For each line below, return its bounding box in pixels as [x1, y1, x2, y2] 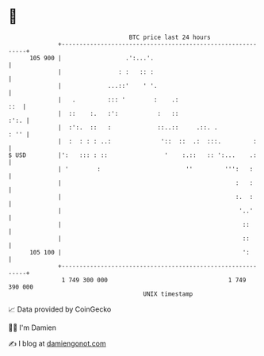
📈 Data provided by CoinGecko [8, 304, 112, 314]
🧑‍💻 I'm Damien [8, 323, 57, 332]
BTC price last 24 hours [128, 33, 212, 41]
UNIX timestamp [143, 289, 193, 298]
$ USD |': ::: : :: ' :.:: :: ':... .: [8, 151, 258, 159]
